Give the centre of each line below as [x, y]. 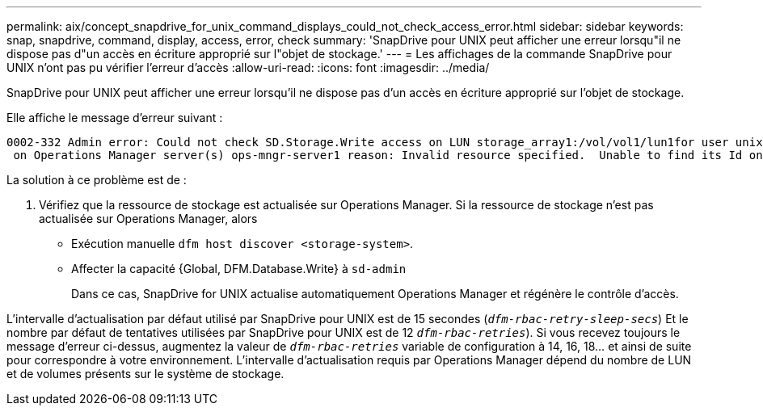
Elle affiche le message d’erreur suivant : [115, 118]
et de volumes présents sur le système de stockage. [145, 374]
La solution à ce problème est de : [97, 180]
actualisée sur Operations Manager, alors [148, 219]
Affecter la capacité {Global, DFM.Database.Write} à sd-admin [239, 269]
